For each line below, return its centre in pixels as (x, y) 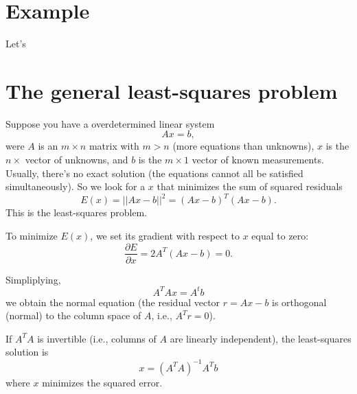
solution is (27, 352)
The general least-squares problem (172, 90)
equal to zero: (280, 235)
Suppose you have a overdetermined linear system (110, 123)
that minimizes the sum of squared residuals (250, 186)
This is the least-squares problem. (77, 212)
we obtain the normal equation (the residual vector (113, 302)
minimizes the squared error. (102, 382)
